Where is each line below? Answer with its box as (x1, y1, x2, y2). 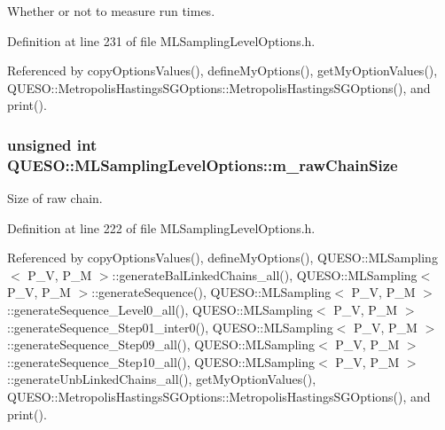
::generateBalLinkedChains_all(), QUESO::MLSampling (112, 265, 418, 284)
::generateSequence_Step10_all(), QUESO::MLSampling (7, 352, 315, 371)
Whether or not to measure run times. (7, 2, 215, 20)
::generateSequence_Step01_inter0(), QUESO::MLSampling (7, 317, 333, 336)
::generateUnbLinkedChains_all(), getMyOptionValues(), (7, 370, 316, 388)
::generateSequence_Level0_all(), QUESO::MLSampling (7, 301, 313, 319)
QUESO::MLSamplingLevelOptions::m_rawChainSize (7, 153, 398, 176)
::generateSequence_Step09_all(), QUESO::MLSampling (7, 335, 315, 354)
